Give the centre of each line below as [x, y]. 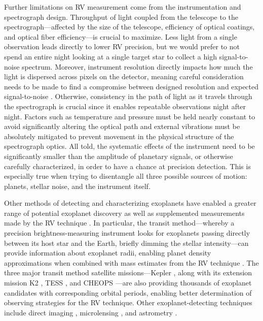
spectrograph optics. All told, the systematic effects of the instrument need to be [129, 146]
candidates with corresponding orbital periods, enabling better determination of [128, 292]
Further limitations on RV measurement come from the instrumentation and [123, 7]
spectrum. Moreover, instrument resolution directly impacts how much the [137, 66]
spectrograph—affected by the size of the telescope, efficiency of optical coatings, [129, 27]
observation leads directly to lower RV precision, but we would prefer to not [122, 46]
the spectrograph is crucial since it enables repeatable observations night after [125, 106]
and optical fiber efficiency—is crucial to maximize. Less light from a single [121, 36]
